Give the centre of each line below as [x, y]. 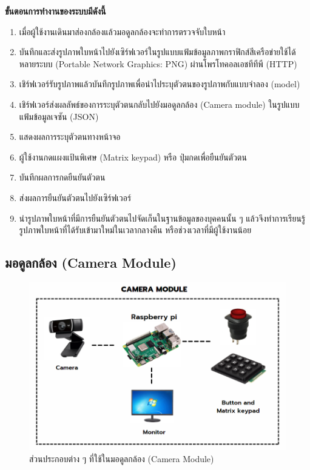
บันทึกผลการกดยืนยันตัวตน [62, 177]
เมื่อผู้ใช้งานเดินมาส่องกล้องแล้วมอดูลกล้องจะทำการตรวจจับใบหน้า [122, 31]
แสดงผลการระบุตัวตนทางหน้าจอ [70, 137]
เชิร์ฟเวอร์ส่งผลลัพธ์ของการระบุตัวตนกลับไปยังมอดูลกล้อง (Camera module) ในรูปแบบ [159, 104]
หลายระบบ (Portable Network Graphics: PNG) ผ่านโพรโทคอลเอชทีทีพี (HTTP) [158, 63]
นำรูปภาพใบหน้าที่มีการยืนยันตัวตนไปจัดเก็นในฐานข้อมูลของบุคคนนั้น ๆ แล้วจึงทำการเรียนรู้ [162, 218]
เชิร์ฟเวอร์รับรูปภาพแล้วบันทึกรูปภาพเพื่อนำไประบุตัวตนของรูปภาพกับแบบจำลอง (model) [160, 84]
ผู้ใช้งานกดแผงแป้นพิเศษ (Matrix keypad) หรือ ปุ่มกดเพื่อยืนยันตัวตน [133, 157]
